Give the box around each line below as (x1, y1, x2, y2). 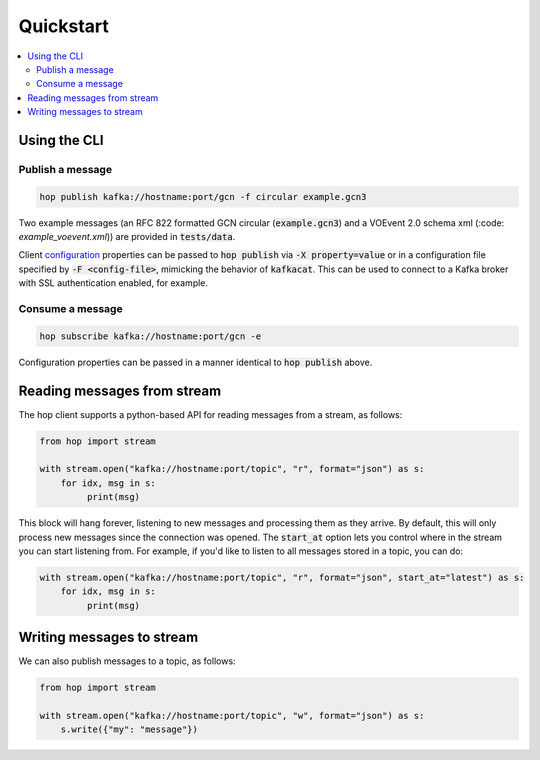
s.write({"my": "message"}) (60, 724, 199, 735)
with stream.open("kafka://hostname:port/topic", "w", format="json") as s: (39, 710, 425, 721)
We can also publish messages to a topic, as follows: (18, 655, 236, 667)
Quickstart (18, 15, 110, 37)
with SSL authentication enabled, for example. (18, 277, 209, 289)
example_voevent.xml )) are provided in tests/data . (18, 231, 236, 243)
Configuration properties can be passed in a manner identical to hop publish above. (18, 356, 373, 368)
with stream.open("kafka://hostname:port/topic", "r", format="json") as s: (39, 463, 425, 475)
